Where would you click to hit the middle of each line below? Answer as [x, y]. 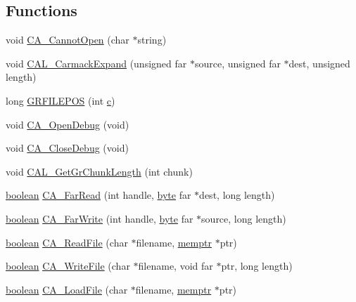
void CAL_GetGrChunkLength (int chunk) [99, 171]
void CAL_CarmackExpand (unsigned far [96, 63]
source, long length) [244, 218]
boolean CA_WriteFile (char [68, 266]
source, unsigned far [237, 63]
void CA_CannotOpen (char [68, 40]
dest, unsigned [319, 63]
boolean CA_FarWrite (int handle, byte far [100, 218]
